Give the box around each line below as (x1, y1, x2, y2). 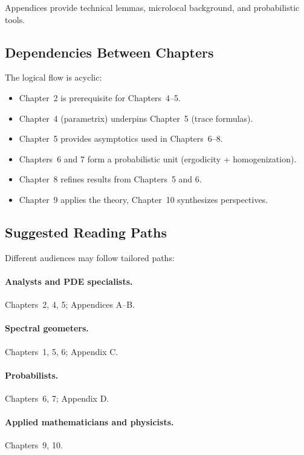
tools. (5, 13, 25, 25)
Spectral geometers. (5, 322, 89, 334)
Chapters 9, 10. (5, 439, 63, 451)
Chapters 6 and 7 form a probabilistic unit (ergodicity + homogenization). (19, 152, 297, 165)
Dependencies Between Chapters (5, 42, 214, 61)
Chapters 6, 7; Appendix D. (5, 391, 109, 404)
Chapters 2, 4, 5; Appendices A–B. (5, 298, 135, 311)
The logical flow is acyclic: (5, 71, 102, 84)
